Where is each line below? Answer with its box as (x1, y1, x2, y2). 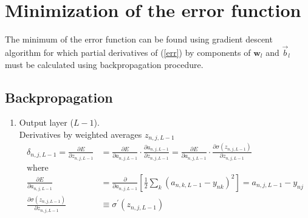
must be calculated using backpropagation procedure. (5, 58, 204, 70)
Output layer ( (19, 116, 74, 129)
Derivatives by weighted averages (19, 128, 142, 140)
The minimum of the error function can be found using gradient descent (5, 33, 273, 46)
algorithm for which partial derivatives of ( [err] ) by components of (5, 46, 251, 58)
